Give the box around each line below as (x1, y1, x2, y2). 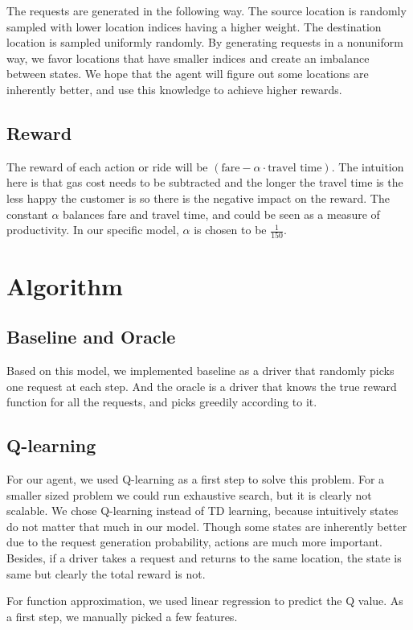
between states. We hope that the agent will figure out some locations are (6, 65, 369, 82)
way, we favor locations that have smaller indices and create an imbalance (6, 49, 370, 66)
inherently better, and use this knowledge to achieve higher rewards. (6, 80, 342, 97)
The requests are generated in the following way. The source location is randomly (6, 2, 407, 19)
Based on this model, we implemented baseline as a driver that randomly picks (6, 362, 395, 379)
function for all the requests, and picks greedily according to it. (6, 393, 317, 410)
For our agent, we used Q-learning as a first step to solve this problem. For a (6, 471, 385, 488)
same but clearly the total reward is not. (6, 565, 206, 582)
